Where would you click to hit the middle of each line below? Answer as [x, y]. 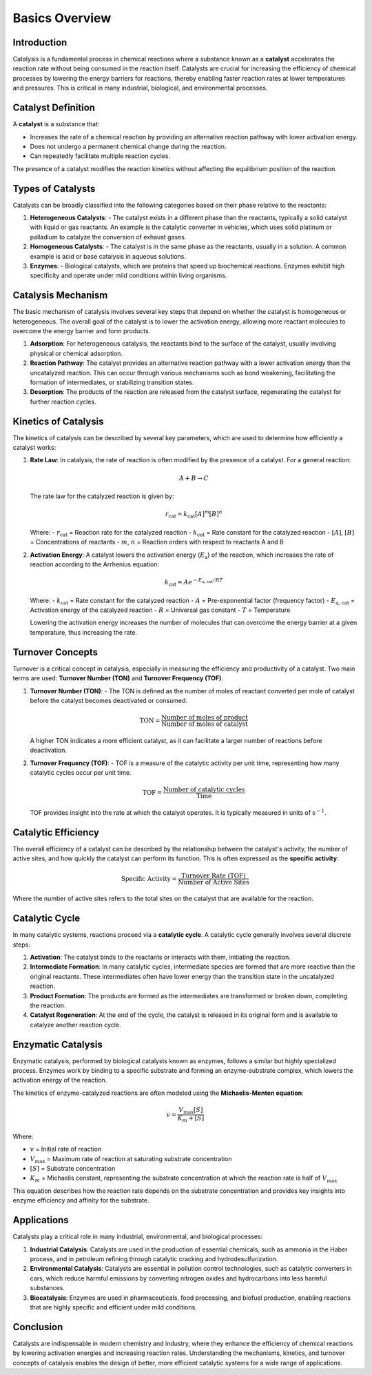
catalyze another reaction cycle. [75, 1025]
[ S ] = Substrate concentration [73, 1169]
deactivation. [49, 750]
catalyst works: [34, 448]
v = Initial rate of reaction [66, 1149]
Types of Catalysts [54, 189]
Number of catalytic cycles [204, 790]
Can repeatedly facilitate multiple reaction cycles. [100, 156]
